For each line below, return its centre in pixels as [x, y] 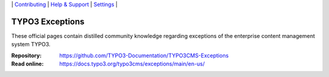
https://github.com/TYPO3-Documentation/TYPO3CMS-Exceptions [144, 55]
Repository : [27, 55]
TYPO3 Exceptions [48, 21]
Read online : [27, 64]
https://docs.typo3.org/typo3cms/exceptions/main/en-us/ [132, 64]
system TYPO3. [31, 45]
